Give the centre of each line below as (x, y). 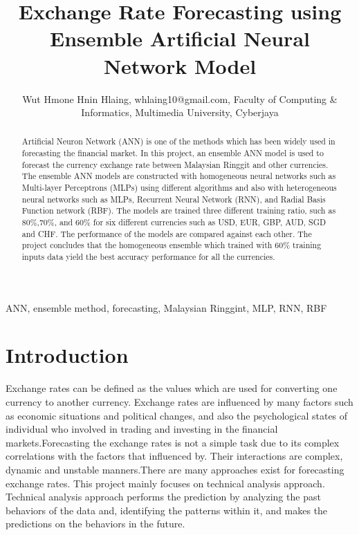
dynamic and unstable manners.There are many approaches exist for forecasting (175, 469)
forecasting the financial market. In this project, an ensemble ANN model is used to (173, 153)
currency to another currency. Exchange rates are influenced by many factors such (179, 402)
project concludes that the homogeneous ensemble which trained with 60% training (172, 245)
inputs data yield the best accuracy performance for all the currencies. (148, 257)
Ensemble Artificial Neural (180, 38)
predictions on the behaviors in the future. (95, 524)
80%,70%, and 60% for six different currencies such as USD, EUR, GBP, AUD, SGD (174, 222)
